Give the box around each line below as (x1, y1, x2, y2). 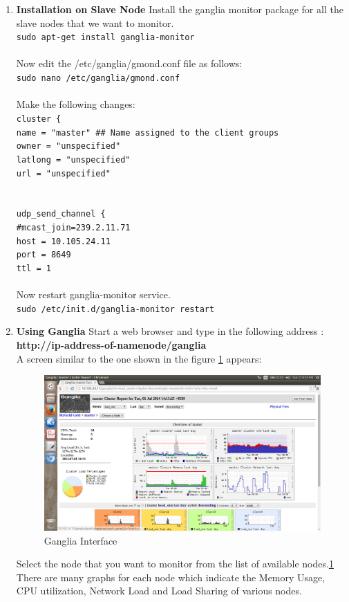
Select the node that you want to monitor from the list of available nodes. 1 (16, 556, 334, 571)
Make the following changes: (16, 97, 135, 111)
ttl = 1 (16, 263, 51, 273)
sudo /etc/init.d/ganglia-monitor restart (16, 304, 215, 314)
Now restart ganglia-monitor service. (16, 287, 171, 302)
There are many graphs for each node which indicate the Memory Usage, (16, 569, 326, 584)
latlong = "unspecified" (16, 154, 131, 165)
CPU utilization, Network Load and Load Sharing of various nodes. (16, 583, 302, 598)
